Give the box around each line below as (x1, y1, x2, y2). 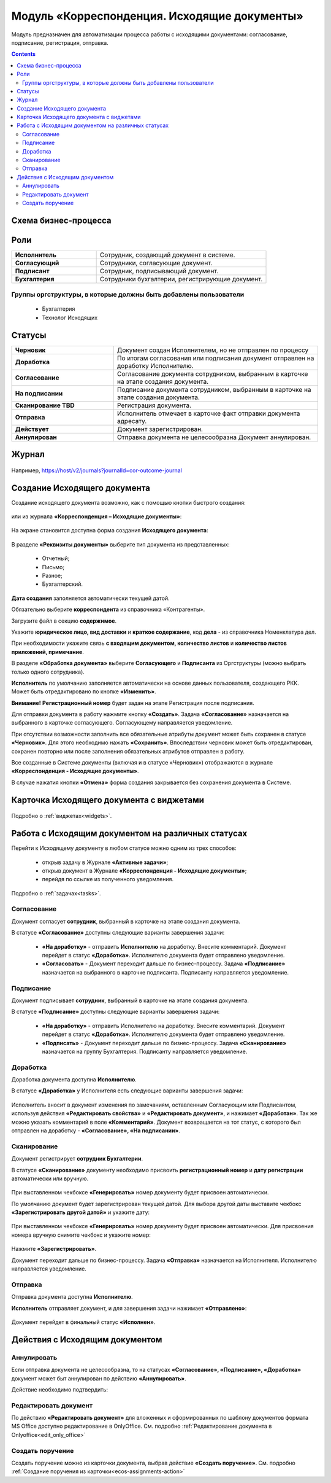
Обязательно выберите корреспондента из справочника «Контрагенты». (11, 605, 205, 613)
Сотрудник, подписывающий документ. (99, 267, 219, 275)
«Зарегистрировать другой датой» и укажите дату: (11, 1209, 150, 1216)
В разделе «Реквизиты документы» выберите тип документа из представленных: (11, 540, 230, 548)
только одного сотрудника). (11, 668, 85, 675)
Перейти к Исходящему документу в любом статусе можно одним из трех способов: (11, 844, 237, 852)
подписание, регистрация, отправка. (11, 39, 108, 46)
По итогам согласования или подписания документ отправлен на (116, 354, 314, 362)
